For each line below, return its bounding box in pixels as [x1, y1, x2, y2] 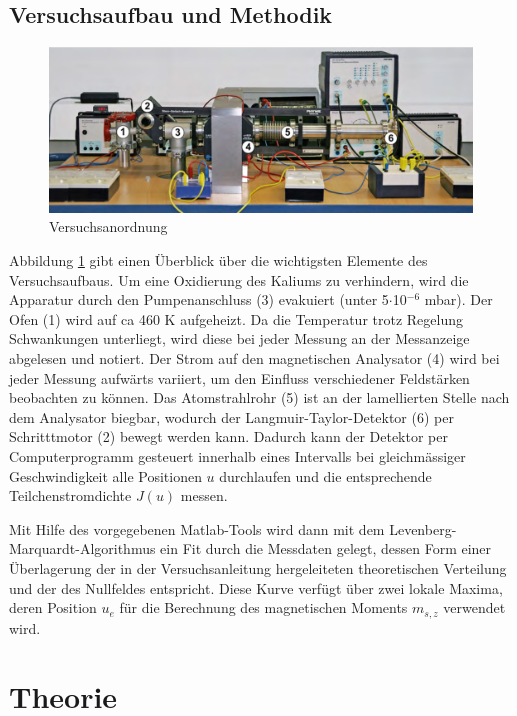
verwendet [443, 597, 506, 618]
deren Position [9, 597, 97, 618]
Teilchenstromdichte [9, 485, 132, 506]
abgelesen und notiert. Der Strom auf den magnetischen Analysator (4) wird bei [9, 347, 500, 368]
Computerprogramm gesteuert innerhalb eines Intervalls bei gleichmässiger [9, 445, 466, 466]
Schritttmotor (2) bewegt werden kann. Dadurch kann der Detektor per [9, 426, 448, 447]
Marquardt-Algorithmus [9, 538, 156, 559]
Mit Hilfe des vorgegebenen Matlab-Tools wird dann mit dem [9, 518, 385, 539]
